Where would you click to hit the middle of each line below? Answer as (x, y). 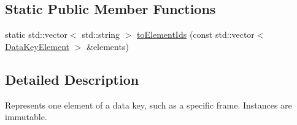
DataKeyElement (37, 46)
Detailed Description (72, 79)
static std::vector (37, 34)
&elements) (107, 46)
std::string (101, 34)
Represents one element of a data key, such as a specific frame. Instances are (148, 105)
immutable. (26, 117)
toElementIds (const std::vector (196, 34)
